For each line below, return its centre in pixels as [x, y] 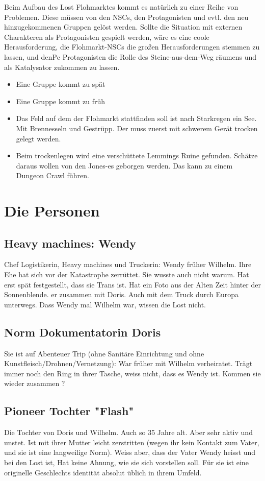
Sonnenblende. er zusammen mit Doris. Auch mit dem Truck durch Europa [122, 294]
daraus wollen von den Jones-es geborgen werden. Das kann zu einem [124, 165]
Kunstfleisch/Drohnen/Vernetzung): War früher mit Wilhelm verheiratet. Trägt [128, 363]
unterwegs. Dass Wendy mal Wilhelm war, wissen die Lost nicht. [105, 304]
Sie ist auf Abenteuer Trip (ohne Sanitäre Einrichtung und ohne [104, 353]
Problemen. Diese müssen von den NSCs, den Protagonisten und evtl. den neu [126, 17]
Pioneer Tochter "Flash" [69, 411]
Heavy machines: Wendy [70, 243]
